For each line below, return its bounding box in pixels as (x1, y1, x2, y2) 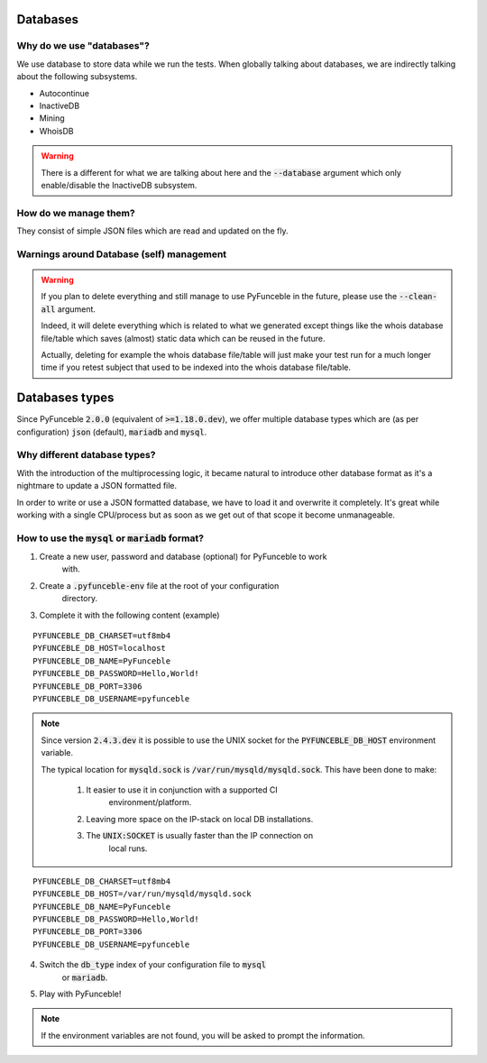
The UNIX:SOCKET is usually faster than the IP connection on (86, 830, 314, 841)
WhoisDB (39, 125, 74, 136)
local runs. (108, 843, 148, 854)
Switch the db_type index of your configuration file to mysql (39, 959, 266, 970)
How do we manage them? (16, 206, 135, 219)
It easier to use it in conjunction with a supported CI (86, 784, 279, 795)
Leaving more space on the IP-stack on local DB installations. (86, 813, 314, 824)
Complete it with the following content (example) (39, 609, 220, 620)
